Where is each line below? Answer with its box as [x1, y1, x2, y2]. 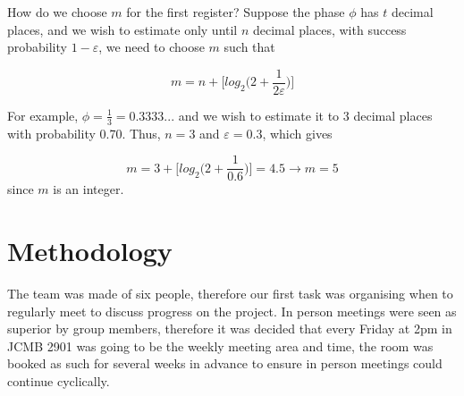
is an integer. [53, 180, 124, 198]
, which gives [262, 123, 333, 142]
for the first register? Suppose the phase [126, 3, 345, 21]
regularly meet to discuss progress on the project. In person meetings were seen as [7, 301, 457, 320]
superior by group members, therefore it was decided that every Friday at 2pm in [7, 319, 452, 338]
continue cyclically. [7, 372, 110, 391]
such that [224, 38, 275, 56]
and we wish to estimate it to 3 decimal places [178, 105, 433, 124]
